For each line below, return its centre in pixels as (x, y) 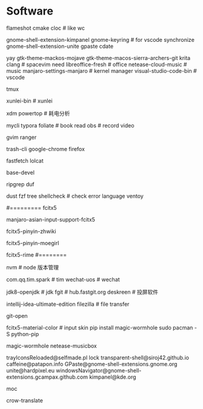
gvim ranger (22, 137)
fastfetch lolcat (25, 161)
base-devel (21, 172)
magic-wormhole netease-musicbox (52, 346)
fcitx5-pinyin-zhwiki (31, 231)
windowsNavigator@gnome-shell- (99, 370)
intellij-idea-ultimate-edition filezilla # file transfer (68, 304)
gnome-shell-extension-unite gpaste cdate (60, 46)
